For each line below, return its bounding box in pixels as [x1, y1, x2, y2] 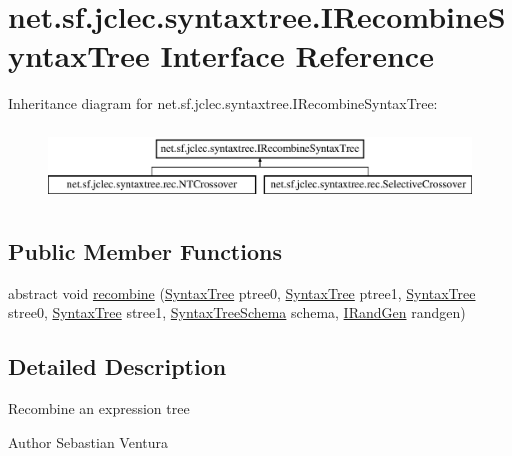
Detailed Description [8, 351, 227, 382]
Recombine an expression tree [8, 398, 190, 419]
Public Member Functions [8, 235, 282, 266]
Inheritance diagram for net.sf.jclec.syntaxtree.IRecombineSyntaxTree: [8, 93, 438, 114]
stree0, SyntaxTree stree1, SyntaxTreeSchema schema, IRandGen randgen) [8, 302, 466, 323]
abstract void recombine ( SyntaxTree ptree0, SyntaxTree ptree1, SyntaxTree [8, 282, 476, 303]
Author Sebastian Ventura [8, 431, 169, 452]
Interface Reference [160, 35, 434, 76]
